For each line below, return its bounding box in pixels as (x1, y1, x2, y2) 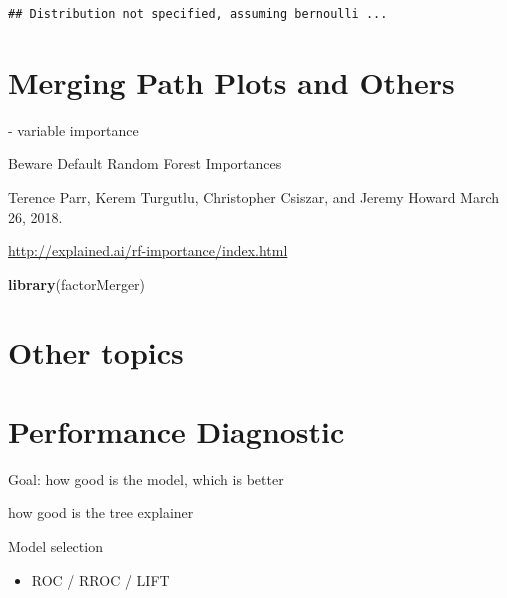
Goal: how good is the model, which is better (8, 468, 284, 489)
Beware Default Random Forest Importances (8, 153, 282, 174)
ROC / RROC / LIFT (31, 569, 170, 590)
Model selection (8, 535, 103, 556)
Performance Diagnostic (8, 410, 345, 451)
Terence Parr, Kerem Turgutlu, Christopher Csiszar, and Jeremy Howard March (8, 186, 500, 207)
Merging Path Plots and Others (8, 61, 455, 102)
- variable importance (8, 119, 139, 140)
